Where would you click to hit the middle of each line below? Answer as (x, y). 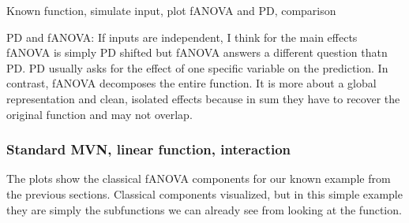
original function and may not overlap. (99, 114)
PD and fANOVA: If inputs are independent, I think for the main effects (182, 37)
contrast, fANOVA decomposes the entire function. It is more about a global (191, 83)
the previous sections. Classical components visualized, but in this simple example (204, 193)
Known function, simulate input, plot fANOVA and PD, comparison (171, 10)
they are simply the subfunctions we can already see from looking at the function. (204, 209)
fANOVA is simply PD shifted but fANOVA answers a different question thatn (197, 52)
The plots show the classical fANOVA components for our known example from (199, 178)
